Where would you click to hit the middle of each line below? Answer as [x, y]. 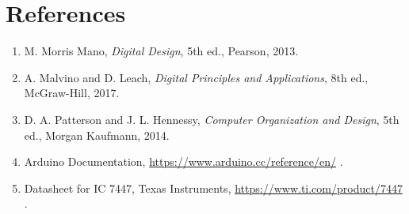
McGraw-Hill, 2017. [72, 93]
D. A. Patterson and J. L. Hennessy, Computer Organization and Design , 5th [212, 119]
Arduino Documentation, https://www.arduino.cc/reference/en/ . [183, 161]
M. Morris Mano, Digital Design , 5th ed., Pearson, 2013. [161, 51]
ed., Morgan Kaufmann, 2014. [97, 135]
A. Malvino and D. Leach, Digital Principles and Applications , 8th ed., [196, 77]
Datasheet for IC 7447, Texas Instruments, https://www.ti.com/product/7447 [213, 188]
